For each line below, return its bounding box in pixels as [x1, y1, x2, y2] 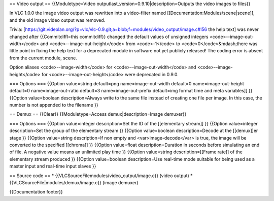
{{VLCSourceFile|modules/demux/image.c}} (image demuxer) [9, 179, 139, 185]
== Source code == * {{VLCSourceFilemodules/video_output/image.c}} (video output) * [9, 173, 193, 179]
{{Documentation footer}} [9, 189, 63, 195]
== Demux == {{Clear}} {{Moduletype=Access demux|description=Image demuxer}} [9, 111, 187, 117]
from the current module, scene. [9, 55, 77, 61]
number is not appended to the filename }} [9, 102, 98, 108]
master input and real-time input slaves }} [9, 163, 96, 170]
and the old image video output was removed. [9, 17, 106, 23]
